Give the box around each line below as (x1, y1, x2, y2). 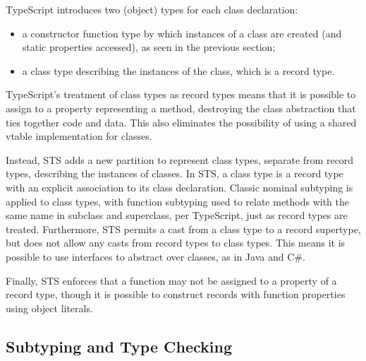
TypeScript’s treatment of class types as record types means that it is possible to (6, 87, 356, 102)
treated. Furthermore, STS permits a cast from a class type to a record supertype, (6, 221, 361, 236)
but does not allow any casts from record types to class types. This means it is (6, 235, 346, 250)
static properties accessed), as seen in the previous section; (22, 40, 276, 54)
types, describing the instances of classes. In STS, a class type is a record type (6, 166, 343, 181)
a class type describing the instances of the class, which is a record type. (22, 63, 335, 78)
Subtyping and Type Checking (6, 335, 233, 357)
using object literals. (6, 300, 93, 315)
